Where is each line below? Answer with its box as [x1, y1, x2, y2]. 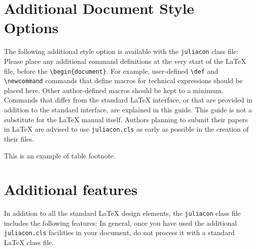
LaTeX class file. [4, 237, 54, 248]
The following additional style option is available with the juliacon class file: [4, 46, 239, 56]
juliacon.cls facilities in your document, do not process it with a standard [4, 227, 235, 238]
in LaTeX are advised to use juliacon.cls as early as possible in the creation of [4, 124, 249, 134]
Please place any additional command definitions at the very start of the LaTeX [4, 55, 246, 66]
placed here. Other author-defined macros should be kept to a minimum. [4, 85, 224, 95]
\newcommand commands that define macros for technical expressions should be [4, 75, 243, 86]
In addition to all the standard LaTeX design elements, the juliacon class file [4, 208, 241, 218]
